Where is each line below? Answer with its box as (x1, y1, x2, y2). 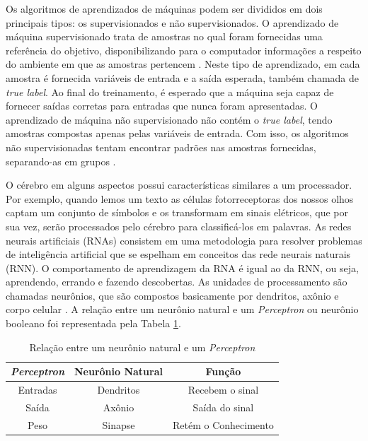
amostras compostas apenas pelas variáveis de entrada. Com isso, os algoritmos (6, 126, 349, 141)
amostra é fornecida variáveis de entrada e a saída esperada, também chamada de (6, 70, 359, 85)
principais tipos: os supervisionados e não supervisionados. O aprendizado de (6, 15, 339, 30)
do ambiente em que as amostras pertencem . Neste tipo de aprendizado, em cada (6, 57, 360, 71)
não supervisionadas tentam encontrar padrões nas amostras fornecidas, (6, 139, 316, 154)
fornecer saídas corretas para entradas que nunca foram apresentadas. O (6, 98, 318, 113)
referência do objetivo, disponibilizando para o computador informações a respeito (6, 42, 362, 57)
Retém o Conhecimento (172, 417, 274, 432)
